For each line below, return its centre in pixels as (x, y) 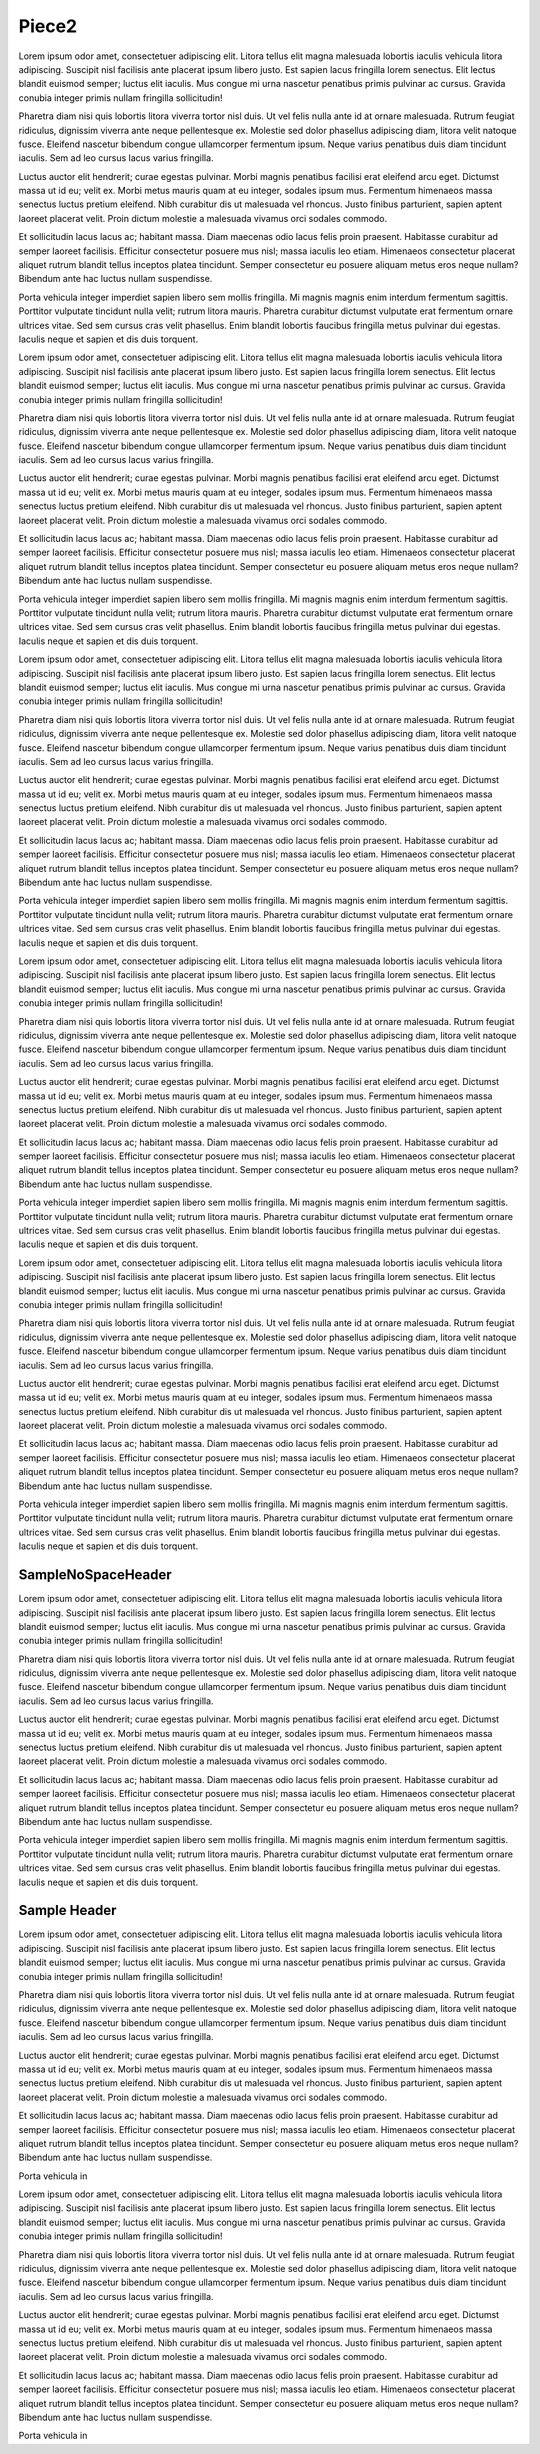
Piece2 (48, 26)
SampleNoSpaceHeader (95, 1575)
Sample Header (67, 1910)
